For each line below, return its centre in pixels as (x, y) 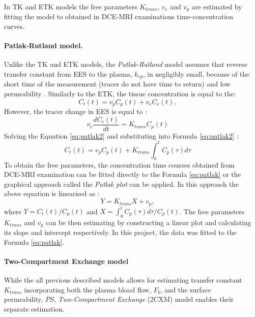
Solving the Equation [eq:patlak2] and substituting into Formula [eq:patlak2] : (121, 135)
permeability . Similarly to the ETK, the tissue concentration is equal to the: (120, 94)
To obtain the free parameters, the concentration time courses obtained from (119, 164)
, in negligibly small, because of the (196, 74)
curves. (14, 26)
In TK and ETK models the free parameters (71, 6)
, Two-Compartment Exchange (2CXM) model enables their (144, 299)
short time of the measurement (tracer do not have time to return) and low (117, 84)
